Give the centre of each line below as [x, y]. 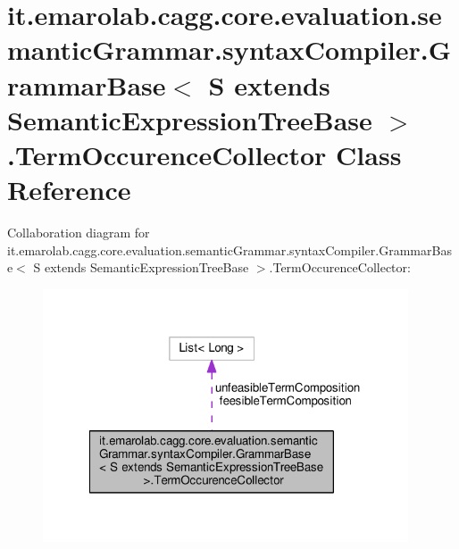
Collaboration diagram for [79, 233]
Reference [69, 190]
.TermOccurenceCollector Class [204, 154]
